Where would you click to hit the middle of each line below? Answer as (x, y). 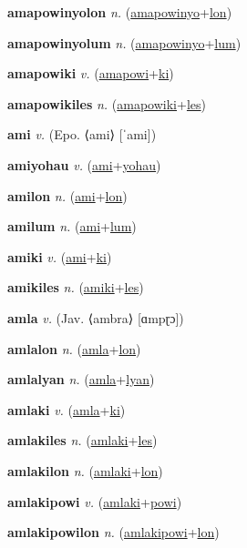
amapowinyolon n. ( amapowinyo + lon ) (120, 12)
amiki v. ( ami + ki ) (60, 256)
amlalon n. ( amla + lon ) (74, 348)
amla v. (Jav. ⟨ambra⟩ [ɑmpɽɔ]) (96, 317)
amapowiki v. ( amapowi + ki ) (91, 73)
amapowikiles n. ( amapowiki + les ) (107, 103)
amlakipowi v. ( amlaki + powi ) (95, 501)
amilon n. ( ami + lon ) (67, 195)
